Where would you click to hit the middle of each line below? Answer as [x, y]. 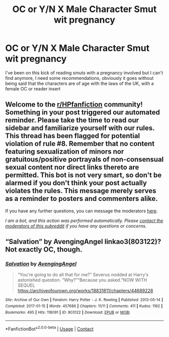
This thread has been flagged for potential [73, 136]
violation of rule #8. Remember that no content [80, 144]
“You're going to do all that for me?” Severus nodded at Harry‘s [83, 275]
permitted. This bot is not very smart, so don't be [83, 175]
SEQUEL [26, 285]
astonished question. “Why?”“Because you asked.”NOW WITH [82, 280]
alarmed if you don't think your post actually [76, 183]
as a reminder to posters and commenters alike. [82, 199]
